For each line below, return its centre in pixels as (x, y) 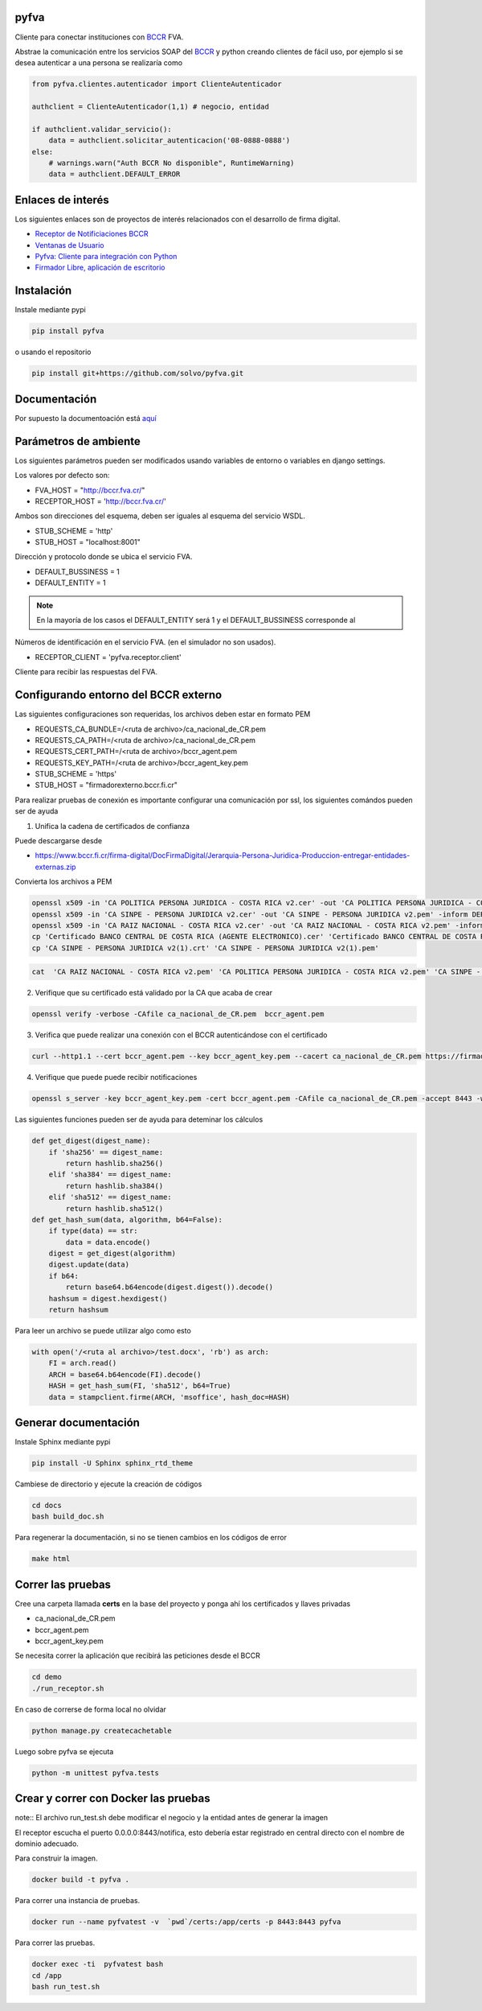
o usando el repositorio (53, 352)
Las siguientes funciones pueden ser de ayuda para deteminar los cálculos (139, 1119)
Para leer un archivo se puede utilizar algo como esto (103, 1331)
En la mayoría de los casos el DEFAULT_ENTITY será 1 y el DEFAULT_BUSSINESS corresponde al (196, 620)
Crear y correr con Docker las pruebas (112, 1799)
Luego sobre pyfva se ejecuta (64, 1751)
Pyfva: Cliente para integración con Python (106, 257)
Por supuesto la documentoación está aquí (86, 418)
